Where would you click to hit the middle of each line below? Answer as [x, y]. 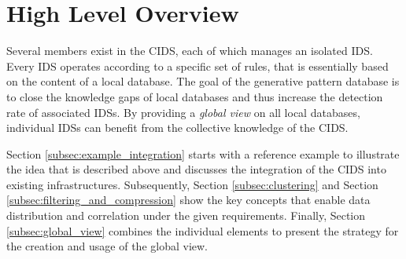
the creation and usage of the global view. [107, 246]
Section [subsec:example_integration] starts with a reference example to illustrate [203, 153]
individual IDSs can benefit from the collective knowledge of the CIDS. [177, 128]
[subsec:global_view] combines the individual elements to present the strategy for [203, 230]
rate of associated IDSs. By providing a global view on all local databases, [183, 112]
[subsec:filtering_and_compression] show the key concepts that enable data [188, 200]
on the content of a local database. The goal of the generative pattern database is [203, 81]
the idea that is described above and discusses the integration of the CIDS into [196, 169]
